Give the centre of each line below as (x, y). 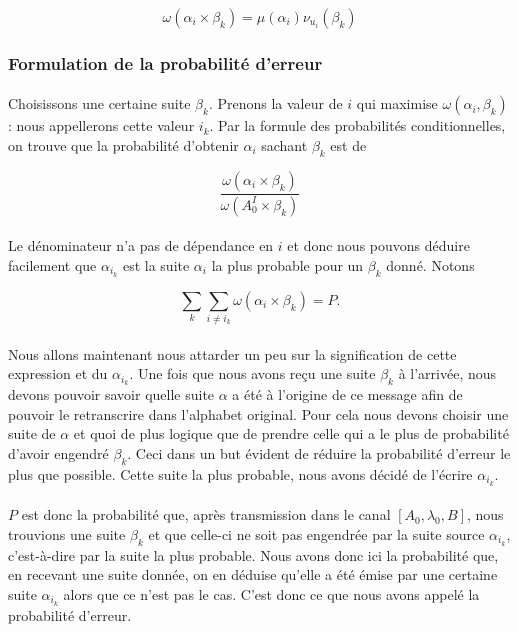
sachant (284, 145)
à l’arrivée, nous (447, 373)
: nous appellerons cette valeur (101, 125)
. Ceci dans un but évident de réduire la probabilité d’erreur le (319, 452)
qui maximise (397, 103)
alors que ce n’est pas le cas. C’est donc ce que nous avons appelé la (271, 593)
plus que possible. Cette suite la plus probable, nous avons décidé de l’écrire (240, 473)
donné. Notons (430, 264)
